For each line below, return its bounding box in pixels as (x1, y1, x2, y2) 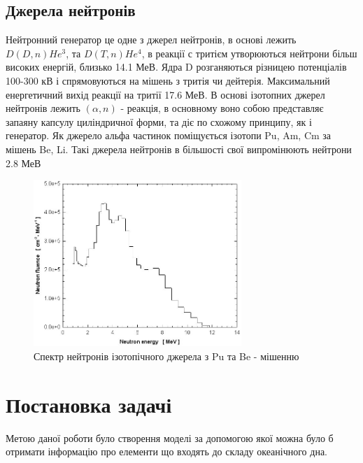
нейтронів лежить (6, 101, 81, 115)
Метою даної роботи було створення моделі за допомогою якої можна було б (6, 430, 334, 445)
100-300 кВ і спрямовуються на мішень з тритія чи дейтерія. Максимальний (6, 73, 330, 87)
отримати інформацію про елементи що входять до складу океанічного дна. (6, 444, 327, 459)
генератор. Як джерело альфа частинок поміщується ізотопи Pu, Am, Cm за (6, 128, 332, 143)
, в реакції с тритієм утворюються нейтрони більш (141, 45, 357, 60)
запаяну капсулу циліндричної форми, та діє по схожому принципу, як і (6, 114, 312, 129)
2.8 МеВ (6, 155, 41, 170)
